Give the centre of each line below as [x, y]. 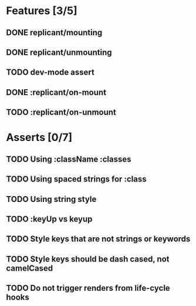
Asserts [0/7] [39, 138]
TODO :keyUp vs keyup [49, 219]
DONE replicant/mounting [54, 33]
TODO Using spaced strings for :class [76, 179]
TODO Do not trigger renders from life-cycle [88, 288]
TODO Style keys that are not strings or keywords [98, 239]
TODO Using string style [51, 199]
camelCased [30, 268]
